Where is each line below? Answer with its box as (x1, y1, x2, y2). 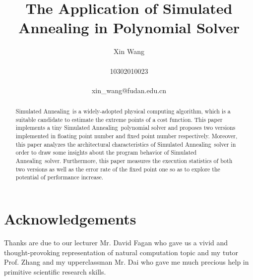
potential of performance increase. (15, 173, 104, 181)
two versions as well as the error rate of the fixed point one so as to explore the (15, 165, 220, 173)
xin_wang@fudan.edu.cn (91, 85, 167, 95)
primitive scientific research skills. (4, 266, 106, 277)
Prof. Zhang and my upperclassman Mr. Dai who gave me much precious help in (4, 257, 249, 267)
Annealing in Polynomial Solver (18, 17, 240, 38)
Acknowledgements (4, 208, 136, 228)
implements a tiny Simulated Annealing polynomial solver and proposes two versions (15, 123, 236, 132)
